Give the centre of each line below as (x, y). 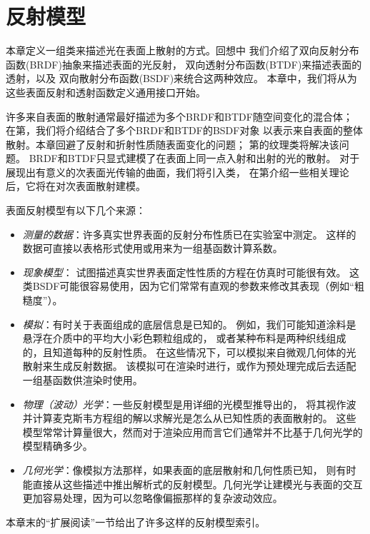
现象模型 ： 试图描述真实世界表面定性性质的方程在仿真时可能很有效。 (184, 272)
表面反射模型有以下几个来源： (76, 210)
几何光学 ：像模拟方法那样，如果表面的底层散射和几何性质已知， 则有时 (189, 469)
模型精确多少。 (57, 446)
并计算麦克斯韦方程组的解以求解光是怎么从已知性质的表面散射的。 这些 (189, 418)
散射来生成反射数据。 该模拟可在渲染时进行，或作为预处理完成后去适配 (189, 366)
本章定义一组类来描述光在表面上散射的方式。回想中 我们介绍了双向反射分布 (182, 50)
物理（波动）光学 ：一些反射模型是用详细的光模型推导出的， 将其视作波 (189, 404)
